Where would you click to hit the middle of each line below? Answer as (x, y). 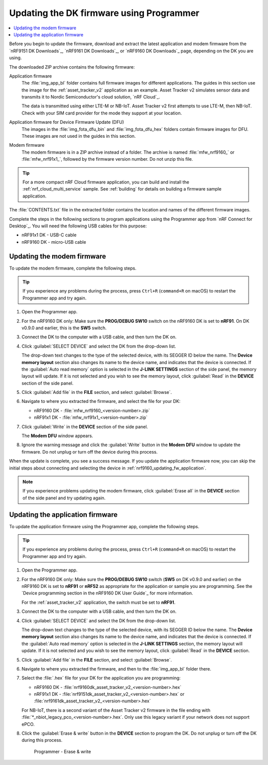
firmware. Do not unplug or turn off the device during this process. (90, 452)
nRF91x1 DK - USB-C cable (49, 235)
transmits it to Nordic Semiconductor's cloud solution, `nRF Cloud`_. (91, 97)
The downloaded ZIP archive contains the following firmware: (72, 67)
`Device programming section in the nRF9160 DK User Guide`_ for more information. (107, 593)
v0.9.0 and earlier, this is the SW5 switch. (64, 328)
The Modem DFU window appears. (57, 436)
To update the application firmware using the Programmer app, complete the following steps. (104, 526)
